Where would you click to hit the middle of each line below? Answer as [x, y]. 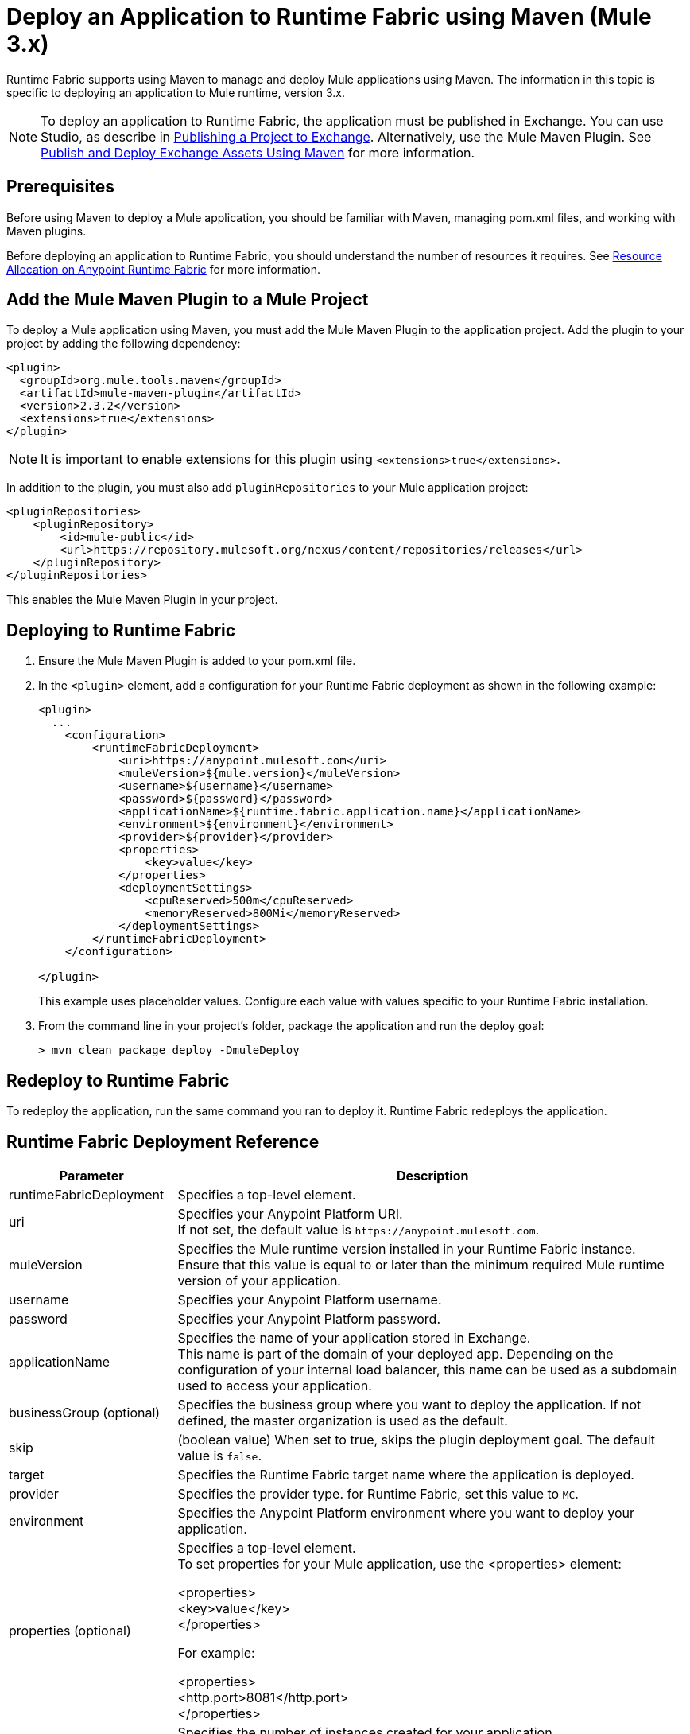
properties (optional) [70, 1630]
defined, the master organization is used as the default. [343, 1420]
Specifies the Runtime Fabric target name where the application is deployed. [406, 1474]
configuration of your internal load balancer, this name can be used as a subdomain [428, 1369]
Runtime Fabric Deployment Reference [163, 1141]
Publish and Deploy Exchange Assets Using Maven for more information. [258, 152]
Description [432, 1175]
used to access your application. [275, 1385]
